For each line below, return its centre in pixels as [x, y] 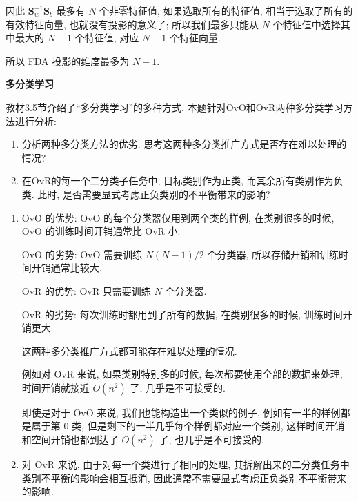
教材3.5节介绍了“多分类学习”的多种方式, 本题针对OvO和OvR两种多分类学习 [175, 107]
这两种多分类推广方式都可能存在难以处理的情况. [129, 350]
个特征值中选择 [307, 24]
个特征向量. [195, 38]
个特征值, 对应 [107, 38]
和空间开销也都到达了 [70, 440]
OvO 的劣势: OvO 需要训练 [82, 254]
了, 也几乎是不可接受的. [211, 440]
